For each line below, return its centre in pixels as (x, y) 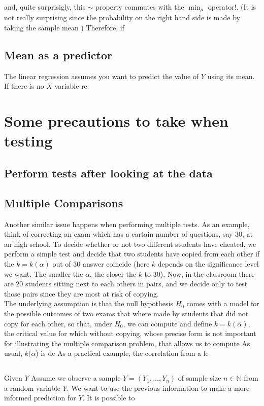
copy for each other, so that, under (58, 323)
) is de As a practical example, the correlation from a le (122, 353)
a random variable (32, 387)
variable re (71, 86)
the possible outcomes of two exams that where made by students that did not (126, 313)
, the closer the (113, 273)
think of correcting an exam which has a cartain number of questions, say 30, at (129, 234)
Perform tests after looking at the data (108, 173)
